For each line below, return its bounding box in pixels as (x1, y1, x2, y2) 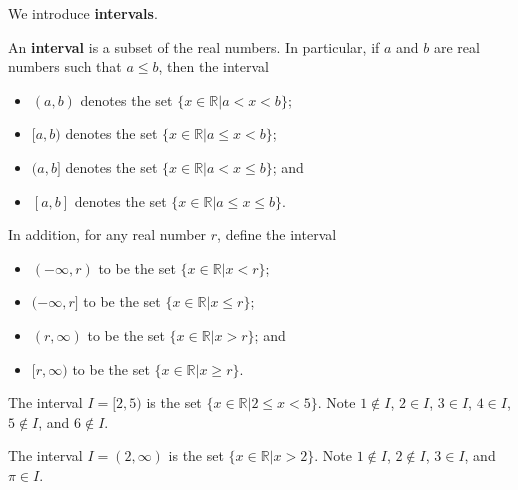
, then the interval (158, 56, 269, 77)
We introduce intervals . (8, 3, 158, 23)
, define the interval (217, 224, 337, 245)
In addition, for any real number (8, 224, 207, 245)
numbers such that (8, 56, 122, 77)
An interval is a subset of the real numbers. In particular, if (8, 36, 380, 57)
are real (434, 36, 480, 57)
